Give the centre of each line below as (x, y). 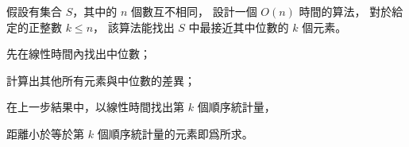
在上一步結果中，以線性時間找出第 (95, 107)
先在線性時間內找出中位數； (79, 54)
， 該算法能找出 (134, 27)
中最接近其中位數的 (239, 27)
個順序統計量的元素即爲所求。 (175, 133)
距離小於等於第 (45, 133)
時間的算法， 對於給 (351, 11)
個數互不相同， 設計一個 (194, 11)
